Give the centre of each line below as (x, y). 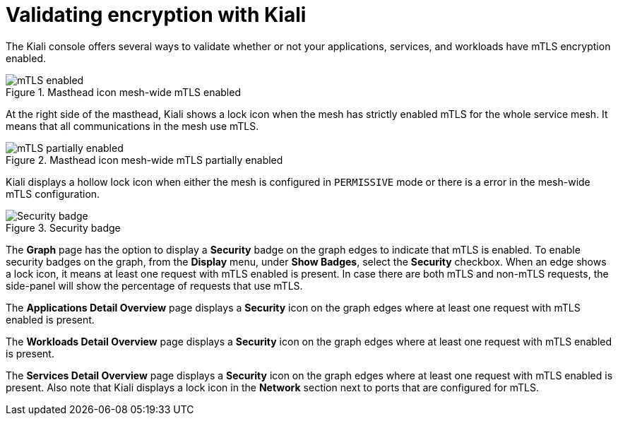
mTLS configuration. (53, 194)
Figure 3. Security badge (63, 227)
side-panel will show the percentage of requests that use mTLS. (154, 285)
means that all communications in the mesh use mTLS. (132, 126)
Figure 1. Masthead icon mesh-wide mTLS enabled (123, 92)
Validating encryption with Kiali (156, 15)
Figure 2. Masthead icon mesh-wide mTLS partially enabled (144, 160)
